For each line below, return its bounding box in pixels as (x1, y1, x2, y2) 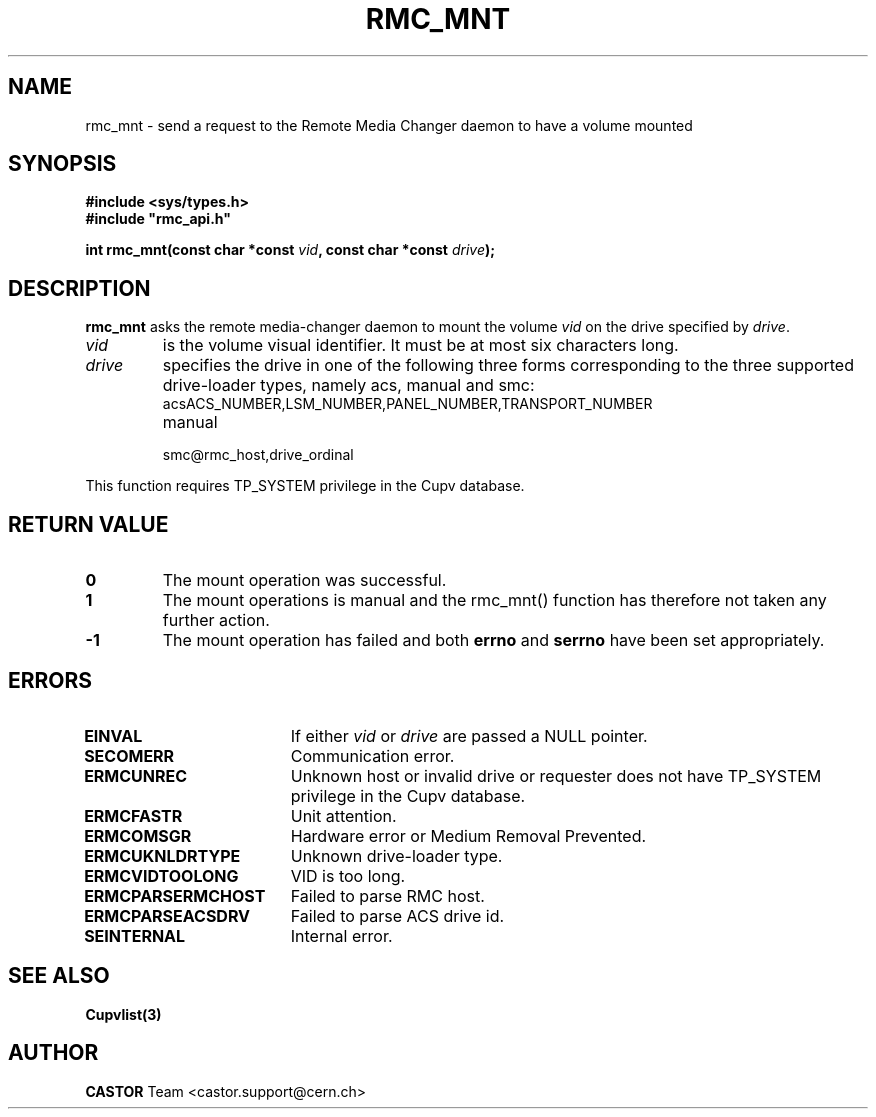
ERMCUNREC (84, 765, 188, 786)
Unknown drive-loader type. (290, 845, 503, 866)
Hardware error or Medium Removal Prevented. (290, 825, 647, 846)
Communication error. (290, 745, 455, 766)
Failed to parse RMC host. (290, 885, 485, 906)
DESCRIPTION (8, 275, 151, 301)
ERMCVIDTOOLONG (84, 865, 239, 886)
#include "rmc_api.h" (85, 210, 231, 228)
